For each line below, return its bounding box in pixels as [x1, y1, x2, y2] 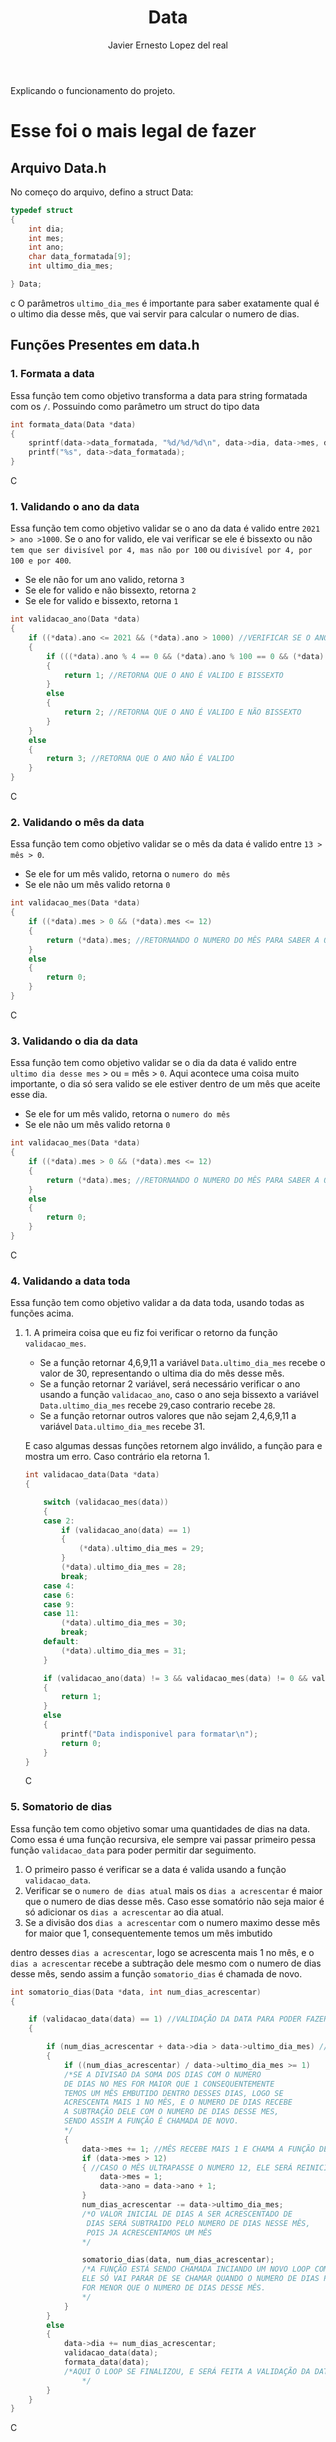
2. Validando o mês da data [10, 815, 145, 829]
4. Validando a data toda [10, 1274, 131, 1288]
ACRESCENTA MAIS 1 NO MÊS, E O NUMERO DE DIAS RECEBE [63, 2097, 293, 2108]
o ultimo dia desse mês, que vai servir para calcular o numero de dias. [10, 307, 300, 320]
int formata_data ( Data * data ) [10, 419, 137, 430]
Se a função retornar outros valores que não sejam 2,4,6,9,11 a [39, 1410, 297, 1422]
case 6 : [43, 1590, 75, 1600]
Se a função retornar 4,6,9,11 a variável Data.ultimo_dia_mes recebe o [39, 1357, 326, 1369]
